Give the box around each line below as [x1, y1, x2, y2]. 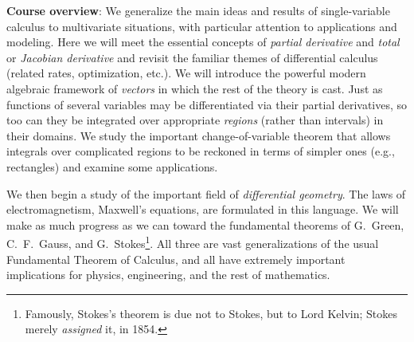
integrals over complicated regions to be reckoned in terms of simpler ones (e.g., [6, 143, 395, 159]
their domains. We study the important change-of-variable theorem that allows [6, 127, 391, 143]
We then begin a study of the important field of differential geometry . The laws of [6, 185, 406, 202]
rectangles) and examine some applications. [6, 158, 218, 175]
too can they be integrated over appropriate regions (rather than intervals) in [6, 112, 384, 128]
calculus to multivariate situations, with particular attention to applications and [6, 18, 397, 34]
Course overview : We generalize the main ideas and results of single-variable [6, 2, 390, 18]
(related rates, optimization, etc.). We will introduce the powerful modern [6, 65, 366, 81]
